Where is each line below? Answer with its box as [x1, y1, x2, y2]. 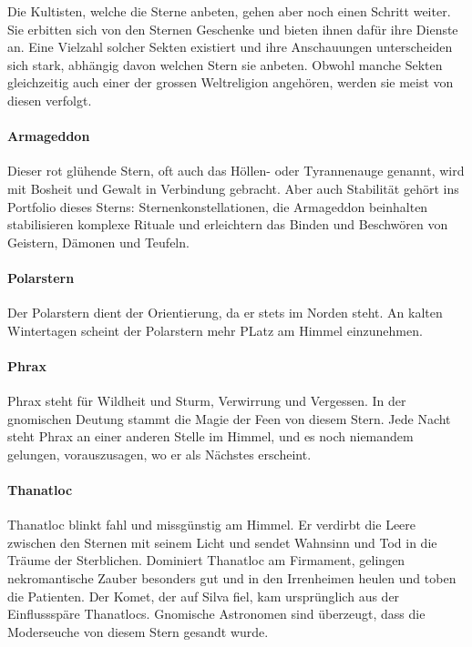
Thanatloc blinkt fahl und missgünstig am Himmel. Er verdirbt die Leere [7, 515, 416, 534]
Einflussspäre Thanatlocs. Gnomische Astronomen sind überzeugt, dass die [7, 604, 426, 623]
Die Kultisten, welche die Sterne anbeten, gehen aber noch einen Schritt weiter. [7, 2, 451, 20]
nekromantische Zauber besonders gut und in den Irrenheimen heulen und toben [7, 569, 457, 588]
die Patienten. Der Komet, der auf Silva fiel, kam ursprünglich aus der [7, 586, 400, 605]
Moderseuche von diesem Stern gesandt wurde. [7, 622, 269, 641]
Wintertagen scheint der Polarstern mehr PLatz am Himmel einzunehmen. [7, 320, 423, 339]
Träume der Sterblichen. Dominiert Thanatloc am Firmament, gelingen [7, 551, 405, 570]
